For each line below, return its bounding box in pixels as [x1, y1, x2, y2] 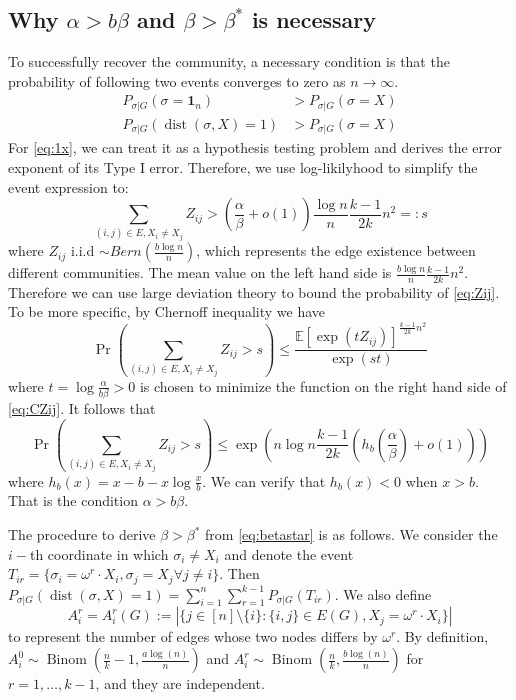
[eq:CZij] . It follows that [8, 398, 156, 419]
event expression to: [8, 176, 129, 197]
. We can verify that [202, 470, 326, 491]
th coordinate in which [29, 543, 169, 564]
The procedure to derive [8, 524, 156, 544]
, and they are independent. [95, 673, 265, 694]
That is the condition [8, 490, 138, 511]
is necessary [251, 4, 376, 35]
